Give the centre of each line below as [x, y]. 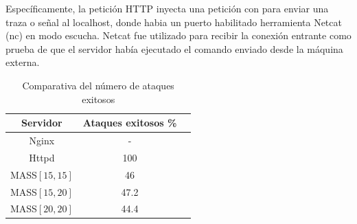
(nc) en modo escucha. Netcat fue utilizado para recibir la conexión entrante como [178, 35]
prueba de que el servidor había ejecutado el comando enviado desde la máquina [174, 48]
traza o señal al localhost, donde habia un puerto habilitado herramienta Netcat [174, 22]
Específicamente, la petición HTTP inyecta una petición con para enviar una [167, 8]
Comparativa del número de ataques [98, 85]
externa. [23, 62]
